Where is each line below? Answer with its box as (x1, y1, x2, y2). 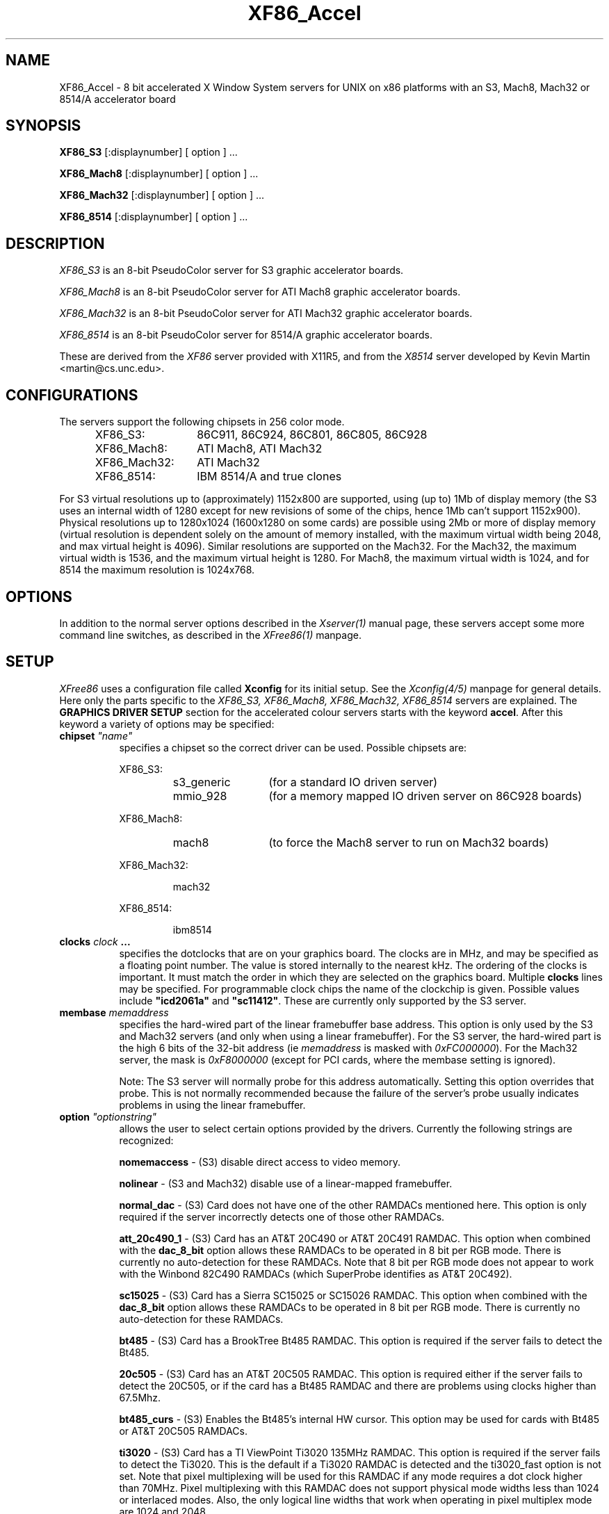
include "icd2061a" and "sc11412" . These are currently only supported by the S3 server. (119, 994, 526, 1007)
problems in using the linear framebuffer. (119, 1098, 306, 1111)
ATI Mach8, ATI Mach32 (197, 441, 323, 456)
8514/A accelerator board (59, 92, 176, 105)
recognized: (119, 1134, 174, 1146)
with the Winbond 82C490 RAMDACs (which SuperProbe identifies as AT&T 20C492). (119, 1267, 512, 1280)
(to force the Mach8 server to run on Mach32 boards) (268, 835, 549, 849)
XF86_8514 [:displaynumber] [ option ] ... (59, 211, 248, 223)
